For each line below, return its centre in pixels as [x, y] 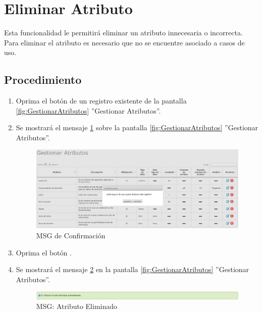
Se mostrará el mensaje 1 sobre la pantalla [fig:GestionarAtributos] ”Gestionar [137, 127]
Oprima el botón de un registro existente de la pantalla [101, 101]
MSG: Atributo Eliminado [77, 306]
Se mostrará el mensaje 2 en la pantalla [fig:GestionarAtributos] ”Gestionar [133, 269]
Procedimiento [43, 80]
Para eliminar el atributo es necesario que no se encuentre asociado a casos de [124, 42]
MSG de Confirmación [71, 236]
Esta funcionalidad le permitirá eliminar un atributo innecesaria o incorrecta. [123, 33]
